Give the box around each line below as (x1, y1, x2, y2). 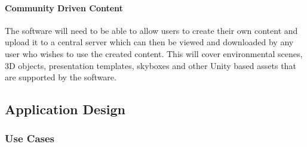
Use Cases (5, 131, 55, 146)
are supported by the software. (5, 71, 116, 83)
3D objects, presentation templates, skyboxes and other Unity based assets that (5, 59, 296, 71)
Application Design (5, 100, 125, 118)
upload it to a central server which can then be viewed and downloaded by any (5, 36, 294, 48)
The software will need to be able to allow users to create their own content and (5, 24, 298, 36)
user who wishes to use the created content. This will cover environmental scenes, (5, 47, 303, 60)
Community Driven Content (5, 1, 123, 14)
